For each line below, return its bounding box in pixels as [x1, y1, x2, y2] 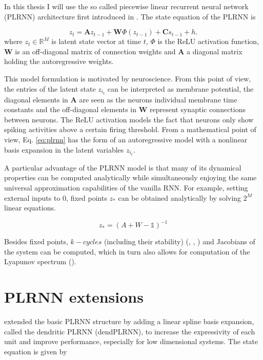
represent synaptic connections [150, 104, 246, 115]
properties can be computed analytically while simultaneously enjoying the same [4, 172, 257, 183]
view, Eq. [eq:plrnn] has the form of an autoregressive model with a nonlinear [4, 134, 248, 145]
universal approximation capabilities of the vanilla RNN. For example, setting [4, 182, 248, 193]
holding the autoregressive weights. [4, 56, 114, 67]
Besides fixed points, [4, 236, 68, 247]
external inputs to [4, 192, 60, 203]
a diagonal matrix [187, 46, 242, 56]
